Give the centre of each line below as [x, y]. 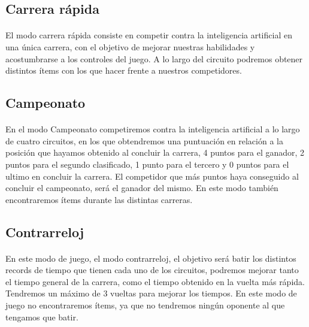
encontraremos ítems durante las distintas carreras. [99, 199]
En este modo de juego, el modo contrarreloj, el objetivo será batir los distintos [151, 258]
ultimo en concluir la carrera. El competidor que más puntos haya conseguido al [152, 176]
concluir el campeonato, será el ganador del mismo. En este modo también [142, 188]
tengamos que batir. [42, 317]
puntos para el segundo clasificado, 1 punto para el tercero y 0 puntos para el [147, 164]
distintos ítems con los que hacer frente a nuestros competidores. [124, 70]
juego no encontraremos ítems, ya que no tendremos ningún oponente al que [145, 305]
